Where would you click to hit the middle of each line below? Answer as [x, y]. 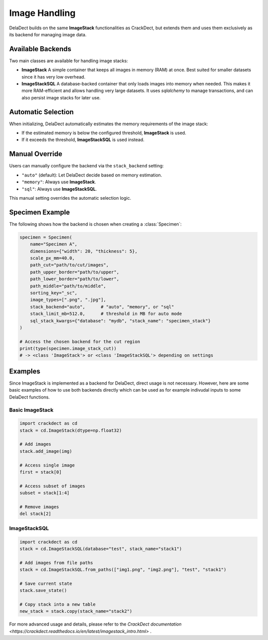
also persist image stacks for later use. [61, 97]
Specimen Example [39, 212]
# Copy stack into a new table [58, 604]
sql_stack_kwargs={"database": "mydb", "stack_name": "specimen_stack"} [120, 321]
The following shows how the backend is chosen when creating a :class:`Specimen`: [96, 224]
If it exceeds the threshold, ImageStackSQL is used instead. [83, 140]
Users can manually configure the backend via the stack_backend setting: [86, 166]
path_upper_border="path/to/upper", [74, 272]
